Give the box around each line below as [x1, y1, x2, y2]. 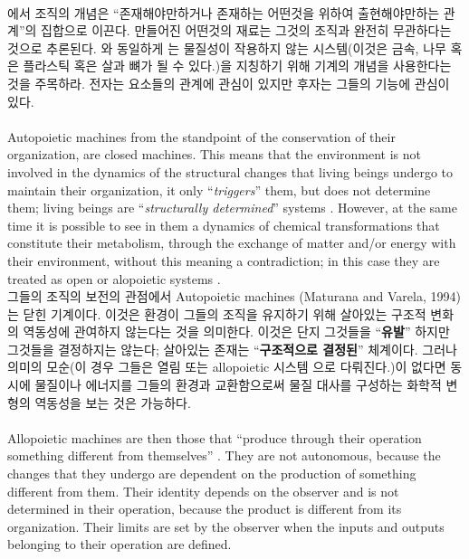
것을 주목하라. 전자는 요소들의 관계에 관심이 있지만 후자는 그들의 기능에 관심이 [7, 73, 450, 92]
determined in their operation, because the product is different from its [7, 499, 402, 518]
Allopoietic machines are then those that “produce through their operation [7, 428, 422, 447]
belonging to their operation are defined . [7, 535, 232, 554]
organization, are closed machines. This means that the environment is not [7, 145, 422, 164]
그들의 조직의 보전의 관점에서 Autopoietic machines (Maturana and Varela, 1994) [7, 287, 461, 306]
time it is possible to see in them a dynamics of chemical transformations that [7, 215, 440, 234]
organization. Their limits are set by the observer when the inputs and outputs [7, 516, 445, 535]
